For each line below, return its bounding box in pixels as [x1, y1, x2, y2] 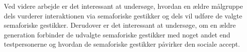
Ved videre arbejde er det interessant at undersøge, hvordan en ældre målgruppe [4, 1, 243, 11]
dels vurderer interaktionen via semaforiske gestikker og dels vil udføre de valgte [4, 10, 243, 20]
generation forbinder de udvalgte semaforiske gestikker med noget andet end [4, 29, 231, 39]
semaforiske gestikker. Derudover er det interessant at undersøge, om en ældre [4, 20, 236, 30]
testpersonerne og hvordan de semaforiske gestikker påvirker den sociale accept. [4, 39, 240, 49]
